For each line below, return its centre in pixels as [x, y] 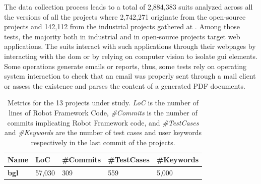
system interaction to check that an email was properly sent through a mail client [130, 76]
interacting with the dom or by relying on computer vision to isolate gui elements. [131, 56]
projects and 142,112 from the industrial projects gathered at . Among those [122, 26]
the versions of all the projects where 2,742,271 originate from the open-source [125, 16]
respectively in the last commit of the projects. [103, 142]
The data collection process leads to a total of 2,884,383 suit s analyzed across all [128, 7]
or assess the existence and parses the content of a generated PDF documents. [125, 85]
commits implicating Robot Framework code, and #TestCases [103, 122]
